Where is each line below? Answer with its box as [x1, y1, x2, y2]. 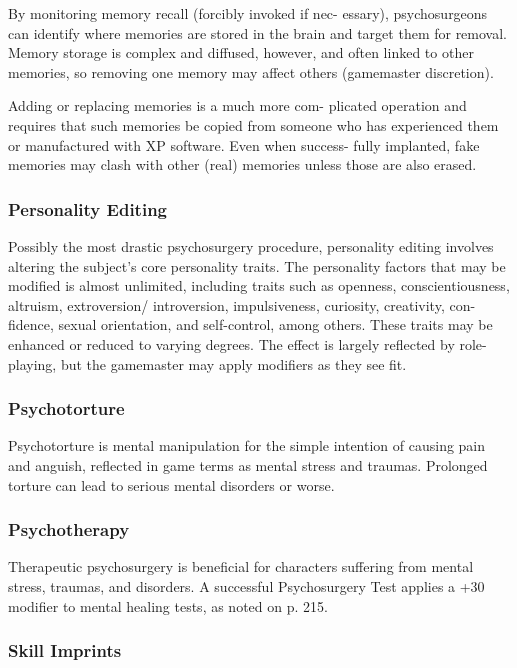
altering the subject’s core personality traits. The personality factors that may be [8, 255, 506, 276]
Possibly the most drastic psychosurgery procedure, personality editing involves [8, 235, 494, 256]
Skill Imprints [8, 638, 122, 663]
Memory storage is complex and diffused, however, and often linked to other [8, 42, 474, 63]
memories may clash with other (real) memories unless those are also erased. [8, 154, 477, 175]
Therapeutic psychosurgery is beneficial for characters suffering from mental [8, 556, 474, 577]
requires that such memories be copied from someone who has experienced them [8, 114, 499, 135]
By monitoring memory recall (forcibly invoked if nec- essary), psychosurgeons [8, 3, 488, 23]
